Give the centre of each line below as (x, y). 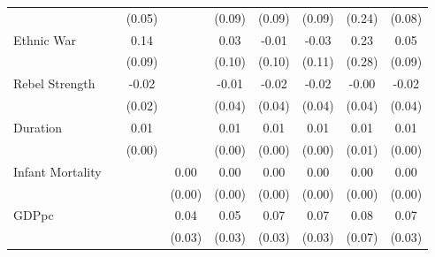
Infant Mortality (57, 171)
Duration (38, 127)
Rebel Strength (54, 83)
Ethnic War (45, 39)
